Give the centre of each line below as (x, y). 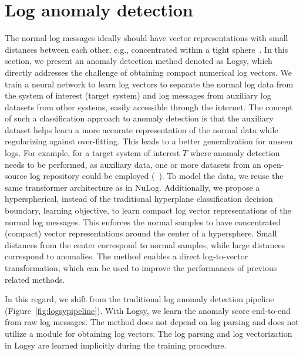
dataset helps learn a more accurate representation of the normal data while (142, 129)
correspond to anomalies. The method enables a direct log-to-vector (127, 256)
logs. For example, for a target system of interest (92, 153)
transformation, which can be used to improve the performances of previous (141, 268)
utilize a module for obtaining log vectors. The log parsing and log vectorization (149, 333)
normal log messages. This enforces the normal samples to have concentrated (143, 222)
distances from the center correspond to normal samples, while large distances (145, 244)
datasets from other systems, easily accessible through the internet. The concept (149, 107)
